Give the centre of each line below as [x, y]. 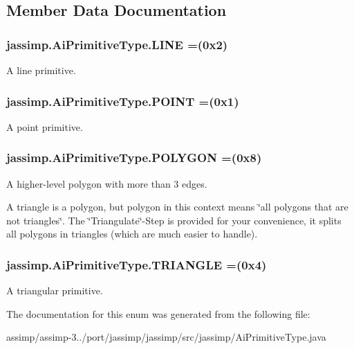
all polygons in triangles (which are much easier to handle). [132, 234]
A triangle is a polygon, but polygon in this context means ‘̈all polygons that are [177, 207]
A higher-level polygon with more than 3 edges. [107, 183]
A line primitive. [41, 70]
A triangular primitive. [55, 290]
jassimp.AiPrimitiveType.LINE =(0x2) [117, 44]
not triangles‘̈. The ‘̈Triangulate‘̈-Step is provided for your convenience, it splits [174, 220]
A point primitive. [45, 126]
